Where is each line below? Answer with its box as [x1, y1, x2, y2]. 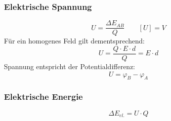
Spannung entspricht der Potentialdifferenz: [4, 61, 135, 71]
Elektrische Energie [4, 90, 83, 103]
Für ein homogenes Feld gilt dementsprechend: [4, 36, 145, 46]
